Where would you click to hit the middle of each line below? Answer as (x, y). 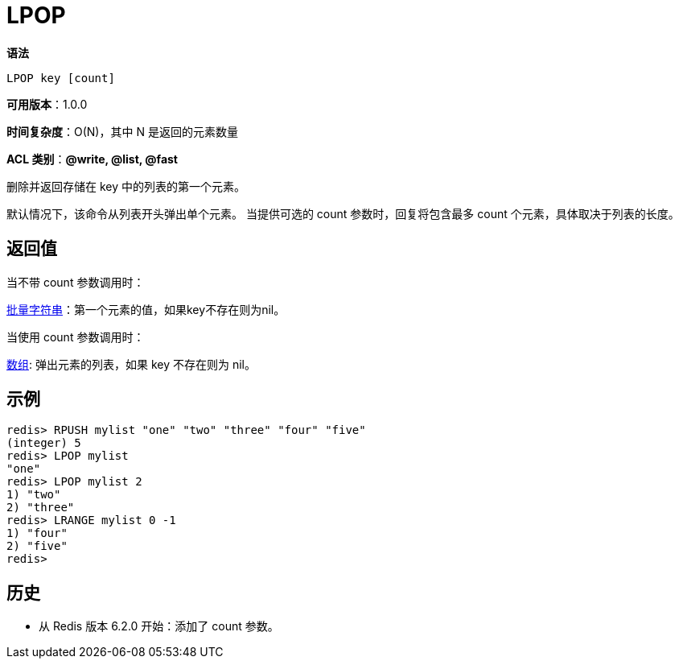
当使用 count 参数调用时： (76, 337)
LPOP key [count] (61, 78)
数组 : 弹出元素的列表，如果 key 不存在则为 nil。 (131, 364)
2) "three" (41, 508)
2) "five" (37, 546)
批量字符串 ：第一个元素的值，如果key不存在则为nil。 (146, 309)
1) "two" (34, 495)
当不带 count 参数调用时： (76, 282)
